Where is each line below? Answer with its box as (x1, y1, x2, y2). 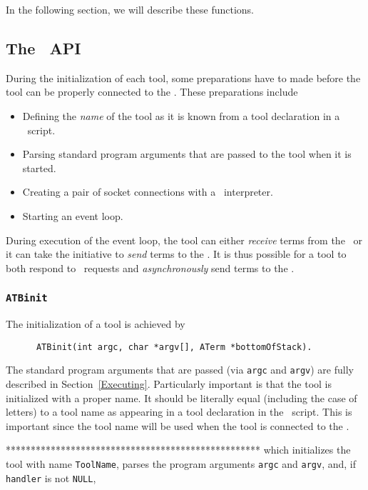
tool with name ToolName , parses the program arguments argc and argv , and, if (6, 456, 357, 471)
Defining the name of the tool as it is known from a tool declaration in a (22, 108, 340, 123)
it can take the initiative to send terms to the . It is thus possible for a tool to (6, 246, 347, 261)
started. (22, 160, 56, 175)
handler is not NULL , (6, 470, 96, 485)
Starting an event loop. (22, 208, 123, 223)
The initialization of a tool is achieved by (6, 316, 185, 331)
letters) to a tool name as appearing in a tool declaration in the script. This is (6, 404, 352, 419)
